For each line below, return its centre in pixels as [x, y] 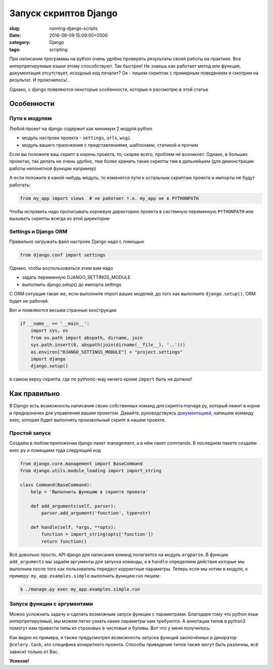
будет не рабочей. [29, 301]
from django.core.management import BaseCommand [81, 464]
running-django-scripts [74, 28]
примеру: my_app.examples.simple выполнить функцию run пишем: [85, 576]
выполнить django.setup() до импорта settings [72, 284]
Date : [15, 35]
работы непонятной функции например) [53, 168]
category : [20, 43]
